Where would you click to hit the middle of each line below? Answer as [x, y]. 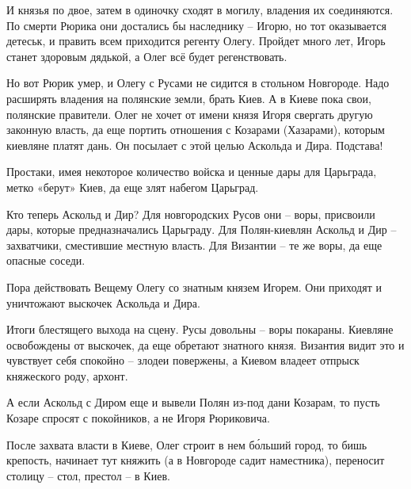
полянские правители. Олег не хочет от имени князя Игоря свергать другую [190, 114]
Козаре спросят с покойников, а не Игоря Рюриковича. [138, 418]
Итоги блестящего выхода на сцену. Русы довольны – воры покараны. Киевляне [200, 329]
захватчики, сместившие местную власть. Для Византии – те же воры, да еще [194, 244]
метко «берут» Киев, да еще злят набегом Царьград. [133, 187]
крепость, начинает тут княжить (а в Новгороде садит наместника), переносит [196, 460]
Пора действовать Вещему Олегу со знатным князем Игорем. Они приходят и [194, 287]
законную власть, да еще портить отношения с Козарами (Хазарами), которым [196, 130]
